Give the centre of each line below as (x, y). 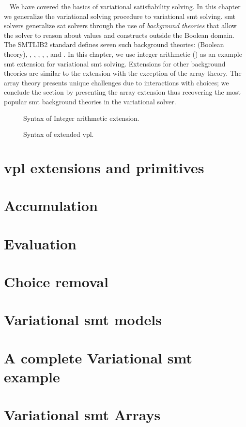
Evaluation (40, 243)
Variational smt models (83, 320)
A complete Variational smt (98, 357)
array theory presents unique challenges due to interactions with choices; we (116, 82)
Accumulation (51, 205)
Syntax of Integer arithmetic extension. (81, 118)
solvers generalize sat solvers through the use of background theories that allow (120, 25)
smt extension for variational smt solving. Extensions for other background (115, 63)
